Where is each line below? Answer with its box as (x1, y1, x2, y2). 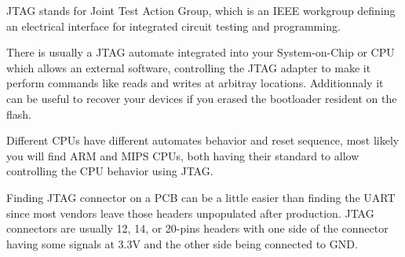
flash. (6, 105, 31, 122)
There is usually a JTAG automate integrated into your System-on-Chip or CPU (6, 44, 395, 61)
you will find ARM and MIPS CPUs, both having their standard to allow (6, 147, 359, 163)
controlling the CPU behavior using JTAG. (6, 163, 213, 179)
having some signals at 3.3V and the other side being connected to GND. (6, 235, 358, 251)
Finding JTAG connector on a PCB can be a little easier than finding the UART (6, 189, 396, 205)
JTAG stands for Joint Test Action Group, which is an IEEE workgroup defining (6, 2, 396, 18)
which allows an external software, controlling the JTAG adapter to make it (6, 59, 371, 75)
